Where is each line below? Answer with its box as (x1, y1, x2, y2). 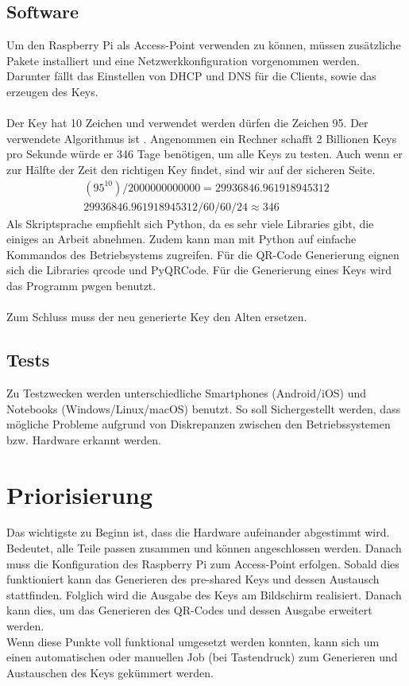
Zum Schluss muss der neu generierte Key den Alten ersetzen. (6, 308, 307, 325)
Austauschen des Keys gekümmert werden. (6, 664, 214, 680)
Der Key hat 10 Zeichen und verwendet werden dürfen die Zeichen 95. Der (6, 114, 368, 131)
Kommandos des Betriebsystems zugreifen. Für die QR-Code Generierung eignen (6, 246, 399, 262)
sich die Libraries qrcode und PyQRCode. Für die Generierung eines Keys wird (6, 262, 392, 278)
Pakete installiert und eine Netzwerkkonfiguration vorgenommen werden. (6, 52, 360, 68)
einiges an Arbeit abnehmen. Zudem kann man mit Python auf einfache (6, 231, 357, 247)
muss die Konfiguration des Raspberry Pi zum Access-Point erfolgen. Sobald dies (6, 555, 399, 572)
